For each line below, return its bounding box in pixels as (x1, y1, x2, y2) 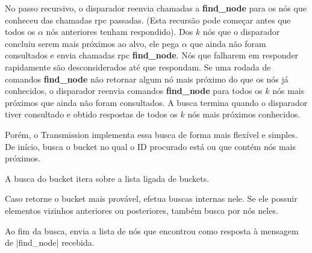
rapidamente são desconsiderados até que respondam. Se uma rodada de (5, 60, 271, 73)
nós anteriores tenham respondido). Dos (46, 25, 193, 38)
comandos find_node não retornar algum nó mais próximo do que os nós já (5, 72, 289, 85)
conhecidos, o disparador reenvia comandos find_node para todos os (5, 84, 263, 97)
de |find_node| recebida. (5, 236, 95, 249)
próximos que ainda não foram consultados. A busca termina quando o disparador (5, 96, 308, 108)
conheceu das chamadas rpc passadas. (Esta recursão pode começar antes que (5, 13, 291, 26)
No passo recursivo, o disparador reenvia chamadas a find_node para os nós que (5, 2, 307, 14)
